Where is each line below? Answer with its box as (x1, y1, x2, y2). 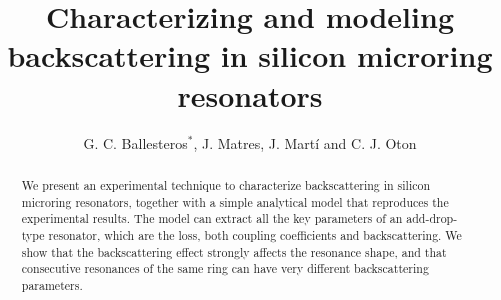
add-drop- (406, 210, 458, 227)
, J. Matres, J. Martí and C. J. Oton (193, 132, 417, 153)
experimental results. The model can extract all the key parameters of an (21, 210, 403, 227)
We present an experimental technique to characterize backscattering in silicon (21, 176, 431, 193)
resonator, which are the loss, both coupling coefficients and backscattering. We (48, 226, 462, 243)
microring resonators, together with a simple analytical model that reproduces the (21, 193, 449, 210)
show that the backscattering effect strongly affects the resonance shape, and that (21, 243, 447, 260)
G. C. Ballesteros (83, 132, 188, 153)
